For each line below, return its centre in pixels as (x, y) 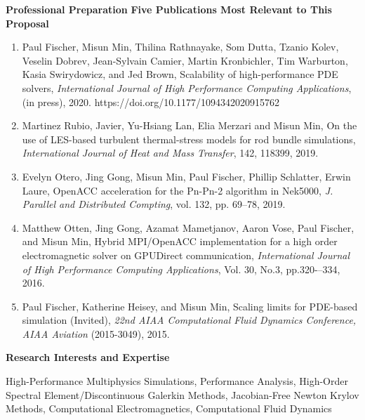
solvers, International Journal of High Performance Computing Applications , (187, 87)
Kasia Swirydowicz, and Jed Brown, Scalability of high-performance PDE (180, 74)
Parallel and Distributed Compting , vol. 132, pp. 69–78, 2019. (154, 204)
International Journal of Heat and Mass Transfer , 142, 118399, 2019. (170, 153)
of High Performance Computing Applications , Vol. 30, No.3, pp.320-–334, (181, 269)
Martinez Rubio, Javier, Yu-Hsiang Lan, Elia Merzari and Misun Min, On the (190, 125)
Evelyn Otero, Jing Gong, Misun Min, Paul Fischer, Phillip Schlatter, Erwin (186, 176)
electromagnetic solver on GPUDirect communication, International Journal (186, 255)
